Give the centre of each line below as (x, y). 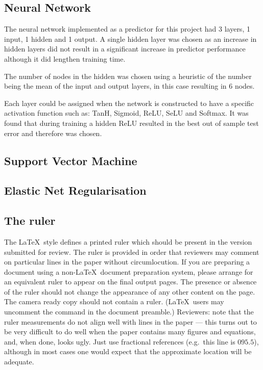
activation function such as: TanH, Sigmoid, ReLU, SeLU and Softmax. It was (126, 113)
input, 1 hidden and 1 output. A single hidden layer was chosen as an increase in (130, 38)
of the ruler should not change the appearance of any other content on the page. (130, 291)
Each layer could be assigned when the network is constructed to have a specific (129, 103)
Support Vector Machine (71, 160)
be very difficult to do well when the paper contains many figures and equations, (130, 332)
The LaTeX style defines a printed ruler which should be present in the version (128, 241)
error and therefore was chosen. (53, 133)
